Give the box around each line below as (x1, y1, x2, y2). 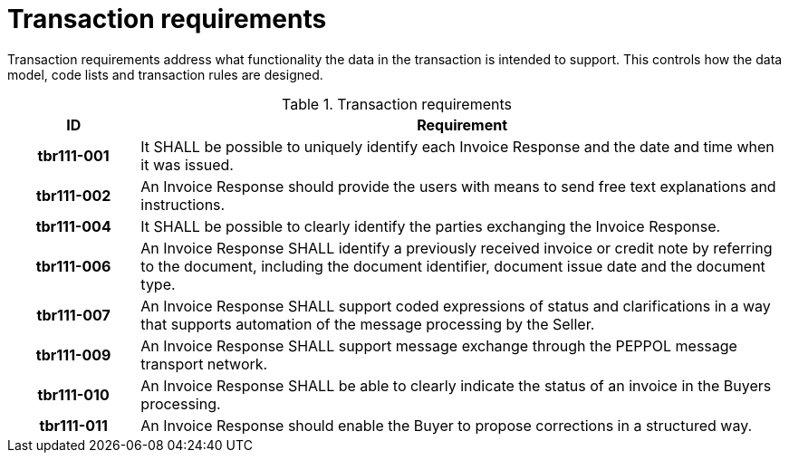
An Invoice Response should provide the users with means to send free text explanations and (140, 177, 776, 196)
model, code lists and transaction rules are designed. (7, 66, 323, 82)
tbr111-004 (35, 216, 111, 235)
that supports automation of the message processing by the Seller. (140, 314, 595, 333)
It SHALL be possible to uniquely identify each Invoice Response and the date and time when (140, 137, 775, 156)
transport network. (140, 354, 268, 373)
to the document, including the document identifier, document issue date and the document (140, 256, 765, 275)
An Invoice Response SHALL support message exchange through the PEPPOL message (140, 336, 737, 355)
